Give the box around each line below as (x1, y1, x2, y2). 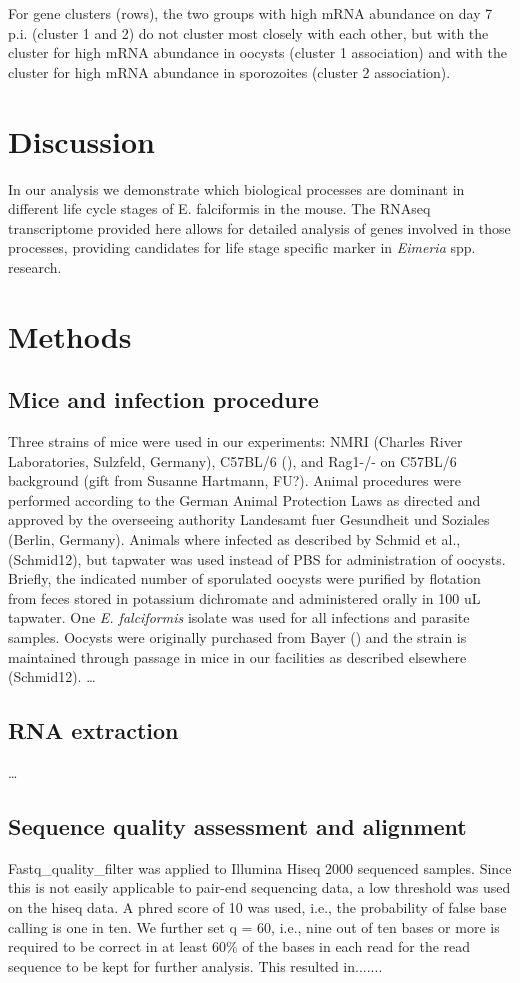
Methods (8, 315, 132, 356)
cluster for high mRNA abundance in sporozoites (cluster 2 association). (8, 61, 451, 82)
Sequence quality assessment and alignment (8, 810, 467, 841)
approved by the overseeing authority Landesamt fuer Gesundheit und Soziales (8, 509, 490, 530)
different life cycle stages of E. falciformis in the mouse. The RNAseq (8, 198, 431, 219)
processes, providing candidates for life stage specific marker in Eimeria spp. (8, 237, 476, 258)
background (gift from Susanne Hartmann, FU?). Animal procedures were (8, 470, 461, 491)
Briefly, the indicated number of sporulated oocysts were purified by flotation (8, 568, 481, 589)
